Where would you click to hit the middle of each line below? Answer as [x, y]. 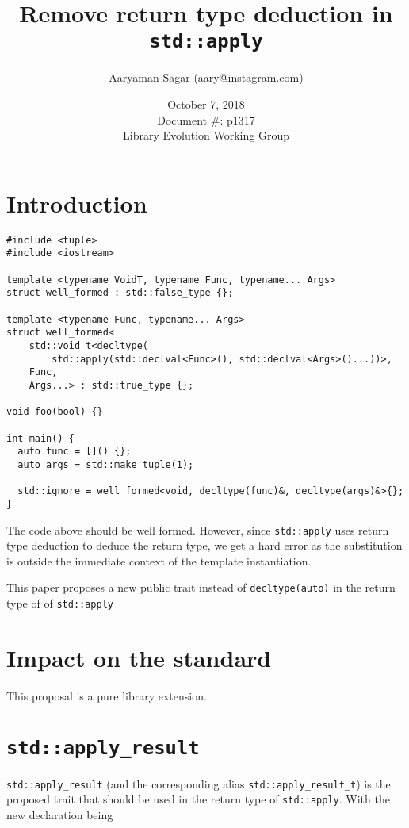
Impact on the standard [139, 657]
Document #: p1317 [206, 119]
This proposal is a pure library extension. [107, 695]
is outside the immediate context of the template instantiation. [159, 560]
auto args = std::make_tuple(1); [106, 464]
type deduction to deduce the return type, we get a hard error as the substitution [204, 545]
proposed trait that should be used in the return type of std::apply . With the [198, 799]
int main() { [40, 438]
